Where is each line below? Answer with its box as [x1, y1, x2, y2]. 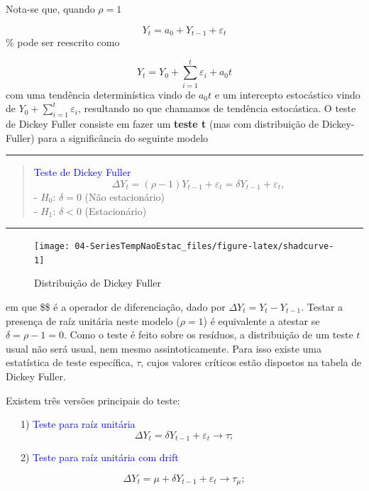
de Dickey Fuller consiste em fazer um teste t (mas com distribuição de [6, 116, 319, 131]
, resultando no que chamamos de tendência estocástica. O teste [78, 101, 356, 116]
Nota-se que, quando [6, 1, 95, 16]
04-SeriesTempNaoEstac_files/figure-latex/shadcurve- [75, 241, 334, 252]
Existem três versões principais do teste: [6, 392, 180, 407]
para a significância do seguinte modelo [38, 130, 209, 145]
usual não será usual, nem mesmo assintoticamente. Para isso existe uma [6, 341, 322, 355]
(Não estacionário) [84, 189, 165, 204]
